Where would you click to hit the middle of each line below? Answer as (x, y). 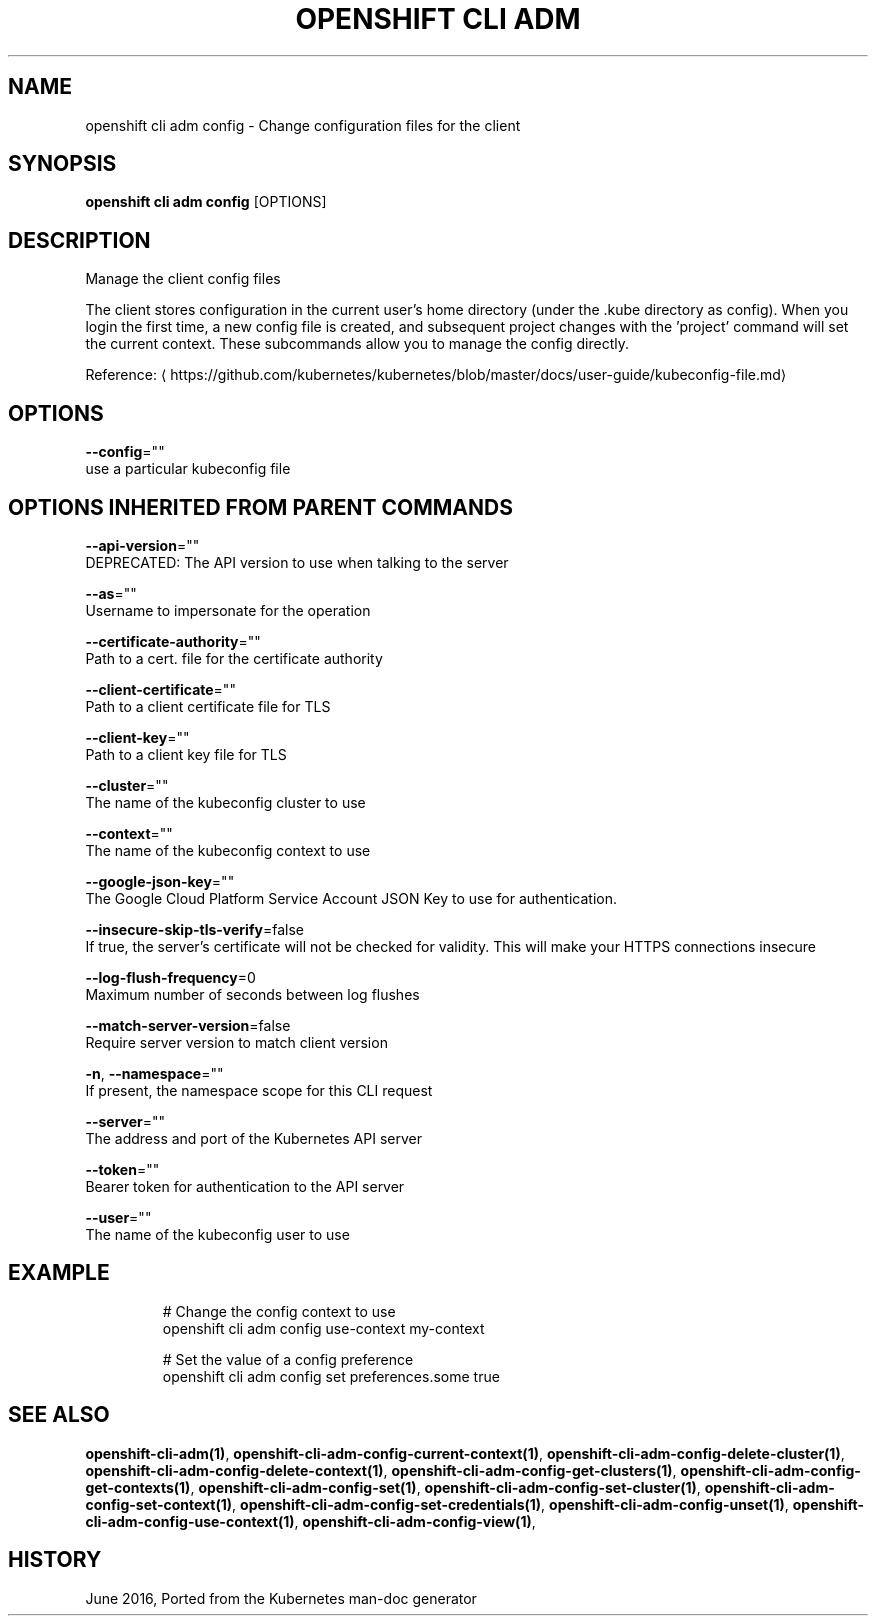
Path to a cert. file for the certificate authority (234, 658)
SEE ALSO (59, 1415)
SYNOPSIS (62, 164)
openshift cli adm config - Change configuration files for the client (303, 125)
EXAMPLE (59, 1273)
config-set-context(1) (159, 1504)
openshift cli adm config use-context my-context (323, 1328)
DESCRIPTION (79, 240)
